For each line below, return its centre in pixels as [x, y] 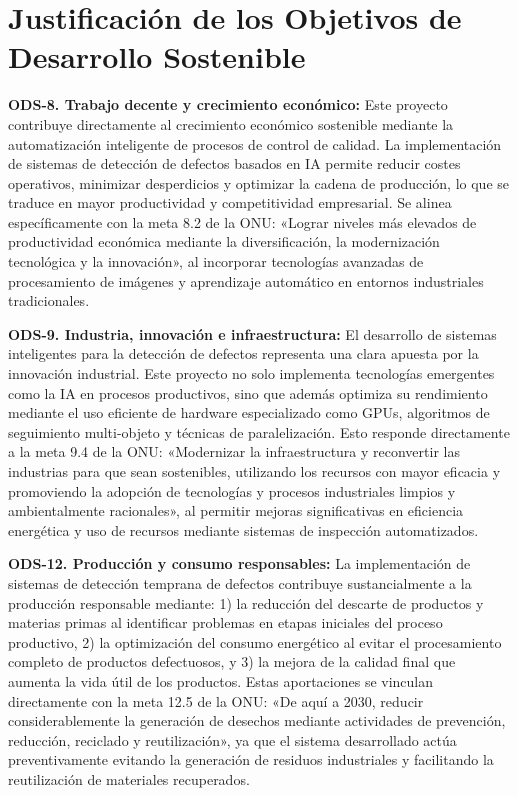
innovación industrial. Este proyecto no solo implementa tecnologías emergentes [251, 373]
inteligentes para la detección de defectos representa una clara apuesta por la [243, 353]
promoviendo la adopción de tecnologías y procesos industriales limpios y [232, 490]
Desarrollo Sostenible [157, 56]
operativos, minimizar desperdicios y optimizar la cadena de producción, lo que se [259, 182]
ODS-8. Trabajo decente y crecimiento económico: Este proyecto [228, 104]
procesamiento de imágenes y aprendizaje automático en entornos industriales [246, 280]
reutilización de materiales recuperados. [129, 778]
